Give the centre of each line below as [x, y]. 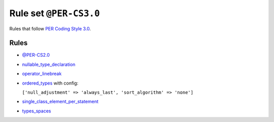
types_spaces [37, 111]
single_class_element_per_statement [60, 102]
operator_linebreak [42, 74]
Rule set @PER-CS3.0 [55, 13]
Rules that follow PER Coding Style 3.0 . [50, 28]
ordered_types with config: [50, 83]
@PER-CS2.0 [36, 55]
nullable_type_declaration [49, 64]
